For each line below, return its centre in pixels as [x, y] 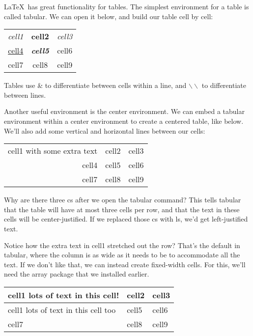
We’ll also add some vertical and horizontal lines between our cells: [105, 130]
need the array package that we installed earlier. [77, 274]
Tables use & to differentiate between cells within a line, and [95, 85]
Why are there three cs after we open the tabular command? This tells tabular [123, 200]
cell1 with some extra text [53, 151]
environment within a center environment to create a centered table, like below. [124, 121]
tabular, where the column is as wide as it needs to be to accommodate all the [122, 255]
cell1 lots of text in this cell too [62, 309]
